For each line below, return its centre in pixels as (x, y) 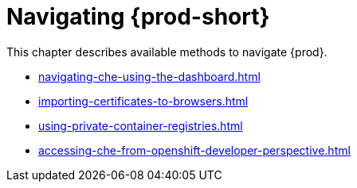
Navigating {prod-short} (138, 17)
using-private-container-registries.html (141, 125)
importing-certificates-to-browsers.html (143, 101)
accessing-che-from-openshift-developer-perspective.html (194, 150)
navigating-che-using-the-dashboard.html (149, 76)
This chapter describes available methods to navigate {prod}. (167, 52)
